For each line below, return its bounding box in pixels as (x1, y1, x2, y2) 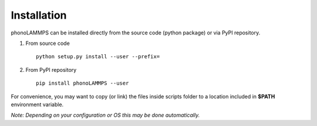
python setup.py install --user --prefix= (36, 53, 160, 60)
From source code (25, 40, 70, 47)
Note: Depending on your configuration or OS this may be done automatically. (11, 111, 200, 119)
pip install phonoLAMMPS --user (36, 80, 129, 87)
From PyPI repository (25, 66, 77, 73)
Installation (11, 9, 67, 22)
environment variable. (11, 101, 64, 108)
